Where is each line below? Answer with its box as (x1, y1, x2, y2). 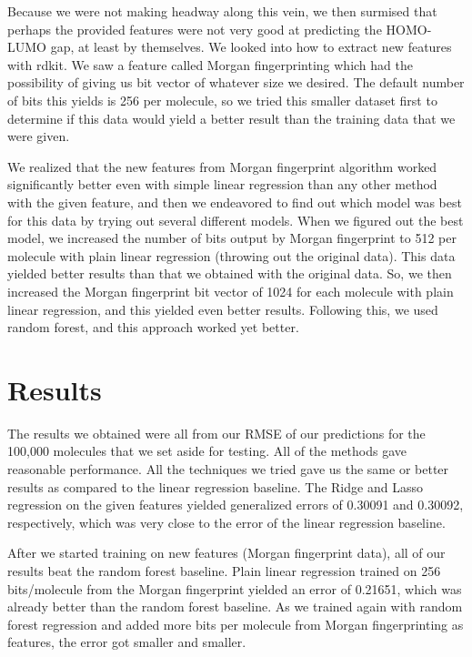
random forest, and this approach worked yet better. (7, 318, 299, 337)
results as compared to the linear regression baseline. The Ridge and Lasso (7, 477, 423, 496)
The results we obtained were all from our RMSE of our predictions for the (7, 423, 426, 442)
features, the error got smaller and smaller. (7, 632, 246, 652)
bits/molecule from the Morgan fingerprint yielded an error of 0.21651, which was (7, 579, 462, 598)
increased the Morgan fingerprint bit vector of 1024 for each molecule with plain (7, 281, 454, 300)
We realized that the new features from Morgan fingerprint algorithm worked (7, 157, 437, 176)
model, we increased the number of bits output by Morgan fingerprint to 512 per (7, 228, 457, 248)
